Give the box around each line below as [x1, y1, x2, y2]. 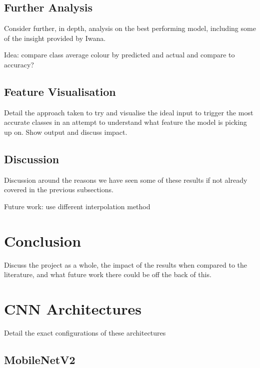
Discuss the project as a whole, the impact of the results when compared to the [4, 259, 247, 270]
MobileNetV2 [4, 352, 75, 367]
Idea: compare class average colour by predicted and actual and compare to [4, 49, 235, 60]
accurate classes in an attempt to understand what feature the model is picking [4, 117, 247, 127]
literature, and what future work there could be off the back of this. [4, 269, 211, 280]
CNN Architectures [4, 299, 141, 319]
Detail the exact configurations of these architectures [4, 327, 166, 338]
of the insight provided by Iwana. [4, 32, 106, 43]
